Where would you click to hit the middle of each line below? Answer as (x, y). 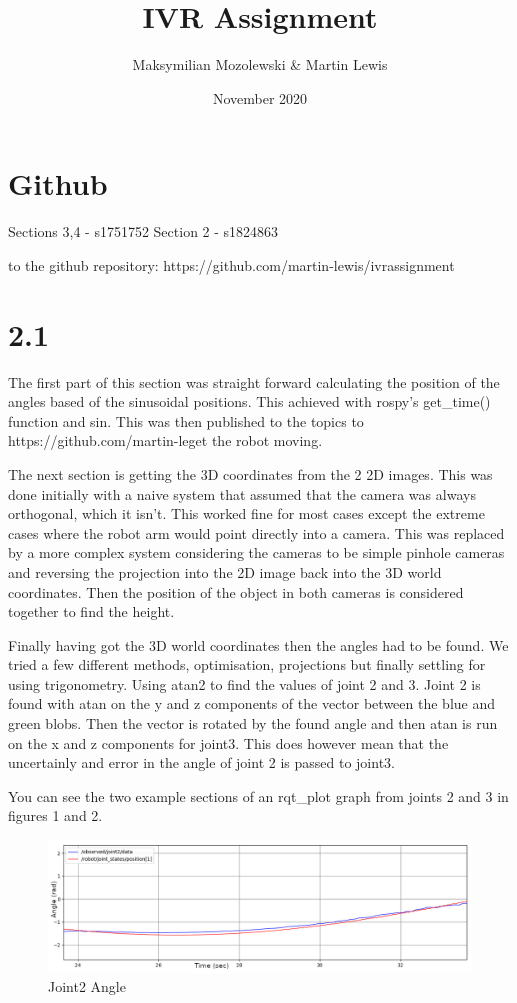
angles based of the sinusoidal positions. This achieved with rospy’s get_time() (249, 401)
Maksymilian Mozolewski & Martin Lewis (260, 64)
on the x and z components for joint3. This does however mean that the (228, 742)
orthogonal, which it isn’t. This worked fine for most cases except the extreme (246, 513)
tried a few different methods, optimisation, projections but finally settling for (247, 664)
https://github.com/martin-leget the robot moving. (165, 440)
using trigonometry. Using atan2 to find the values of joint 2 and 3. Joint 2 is (244, 683)
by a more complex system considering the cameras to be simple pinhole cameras (256, 552)
